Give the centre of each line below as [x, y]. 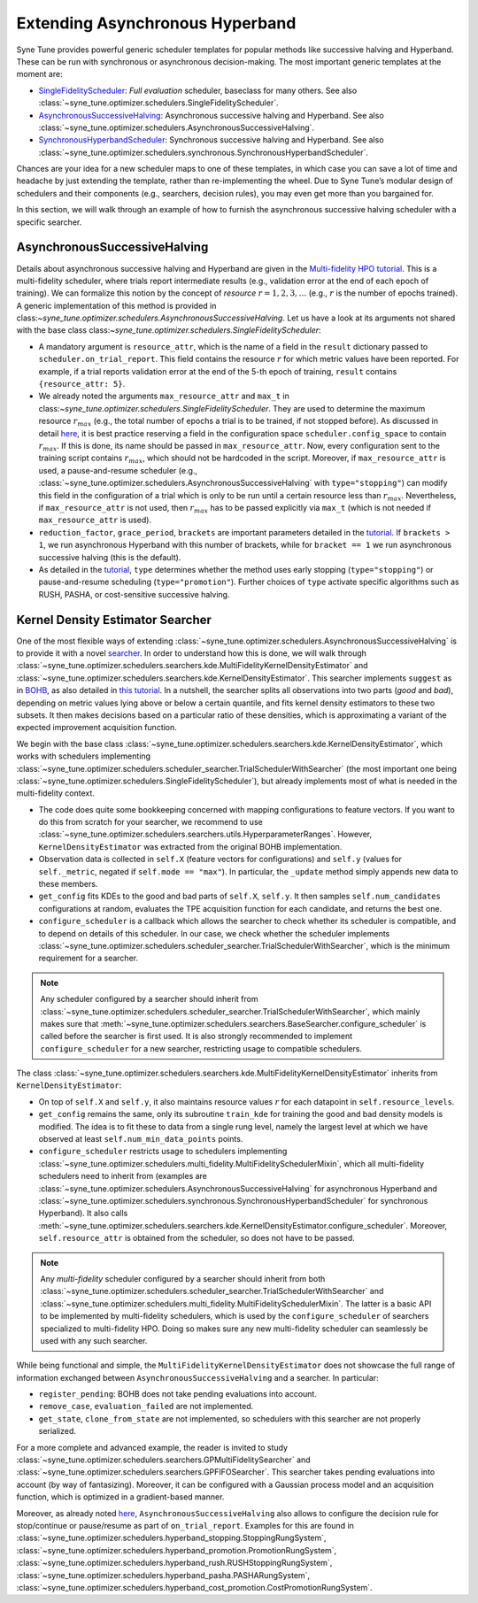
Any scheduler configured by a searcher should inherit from [149, 999]
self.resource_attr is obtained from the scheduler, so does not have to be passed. [197, 1238]
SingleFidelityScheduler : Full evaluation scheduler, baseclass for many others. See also [198, 90]
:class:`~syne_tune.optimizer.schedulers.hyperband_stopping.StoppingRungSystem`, [171, 1538]
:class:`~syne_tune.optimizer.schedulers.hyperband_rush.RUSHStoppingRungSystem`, [174, 1563]
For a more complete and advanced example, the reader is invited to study [152, 1447]
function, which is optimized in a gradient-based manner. [120, 1497]
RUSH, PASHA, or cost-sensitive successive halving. [134, 594]
